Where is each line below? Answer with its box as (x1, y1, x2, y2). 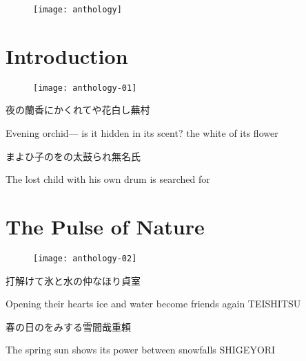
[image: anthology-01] (33, 83, 137, 93)
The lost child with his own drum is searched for (6, 172, 210, 186)
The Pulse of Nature (6, 212, 205, 240)
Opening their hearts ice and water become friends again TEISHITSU (6, 296, 301, 311)
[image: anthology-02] (33, 253, 137, 263)
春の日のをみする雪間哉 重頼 (6, 319, 131, 333)
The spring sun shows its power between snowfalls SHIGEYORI (6, 342, 276, 357)
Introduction (6, 41, 128, 69)
